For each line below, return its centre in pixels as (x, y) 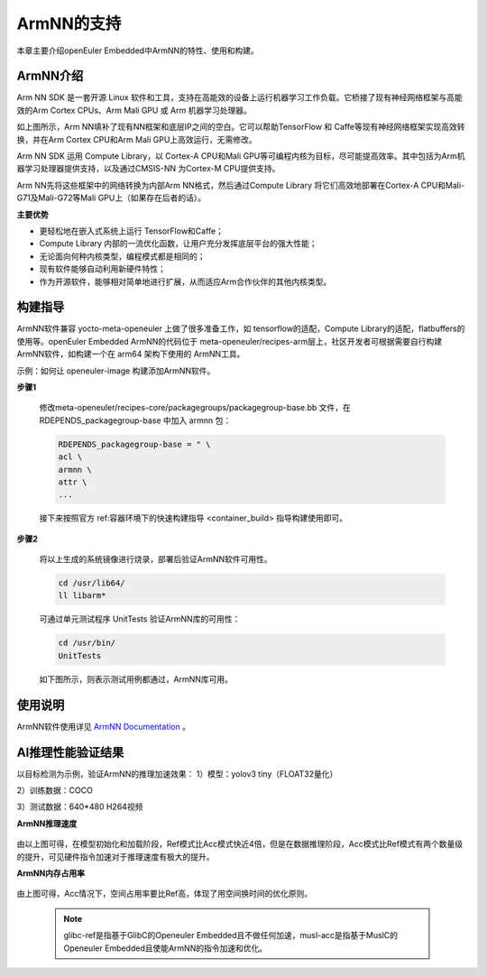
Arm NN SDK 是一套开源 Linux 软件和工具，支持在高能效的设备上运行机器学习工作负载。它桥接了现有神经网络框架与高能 (240, 97)
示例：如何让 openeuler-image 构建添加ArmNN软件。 (116, 371)
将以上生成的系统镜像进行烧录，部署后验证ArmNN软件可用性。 (156, 559)
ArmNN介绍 (50, 76)
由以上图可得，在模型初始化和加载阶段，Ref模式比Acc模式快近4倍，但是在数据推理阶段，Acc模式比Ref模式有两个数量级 (240, 844)
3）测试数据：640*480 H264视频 (80, 806)
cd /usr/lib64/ (92, 583)
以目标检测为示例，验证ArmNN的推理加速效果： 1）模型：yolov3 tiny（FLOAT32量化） (177, 774)
